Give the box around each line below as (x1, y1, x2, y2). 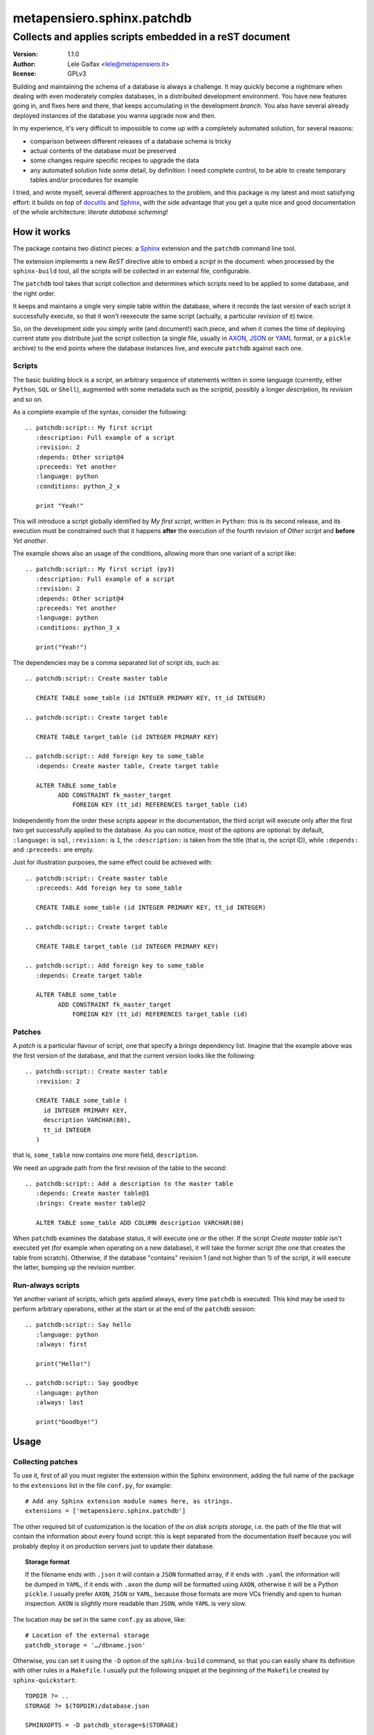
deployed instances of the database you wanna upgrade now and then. (12, 111, 216, 119)
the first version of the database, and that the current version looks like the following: (12, 1051, 256, 1060)
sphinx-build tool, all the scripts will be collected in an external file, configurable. (12, 266, 251, 275)
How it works (12, 226, 71, 238)
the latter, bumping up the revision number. (12, 1263, 136, 1271)
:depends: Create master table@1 (35, 1190, 150, 1197)
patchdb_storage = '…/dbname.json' (25, 1641, 146, 1649)
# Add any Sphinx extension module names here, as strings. (25, 1497, 233, 1505)
